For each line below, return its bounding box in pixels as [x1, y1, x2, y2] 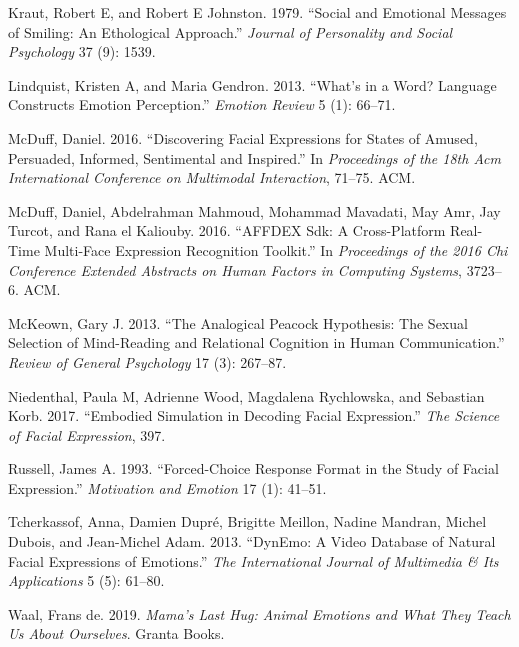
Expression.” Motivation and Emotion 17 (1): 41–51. [8, 477, 327, 498]
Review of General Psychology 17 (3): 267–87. [8, 351, 287, 372]
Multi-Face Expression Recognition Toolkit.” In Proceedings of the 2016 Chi [44, 239, 508, 260]
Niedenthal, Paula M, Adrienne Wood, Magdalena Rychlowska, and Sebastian [8, 385, 485, 406]
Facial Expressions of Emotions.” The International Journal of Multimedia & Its [8, 550, 499, 571]
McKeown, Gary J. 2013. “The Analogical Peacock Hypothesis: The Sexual [8, 312, 468, 333]
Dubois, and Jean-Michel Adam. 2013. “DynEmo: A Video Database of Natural [8, 531, 496, 552]
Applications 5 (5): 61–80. [8, 570, 165, 591]
